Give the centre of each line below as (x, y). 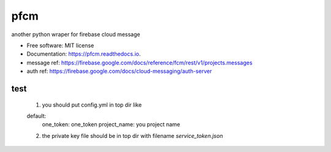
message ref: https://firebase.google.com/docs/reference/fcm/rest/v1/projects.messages (139, 63)
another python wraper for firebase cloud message (76, 34)
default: (36, 116)
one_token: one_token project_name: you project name (111, 124)
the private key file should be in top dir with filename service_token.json (132, 135)
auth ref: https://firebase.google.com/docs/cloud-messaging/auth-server (119, 71)
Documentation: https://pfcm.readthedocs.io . (84, 54)
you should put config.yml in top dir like (92, 105)
